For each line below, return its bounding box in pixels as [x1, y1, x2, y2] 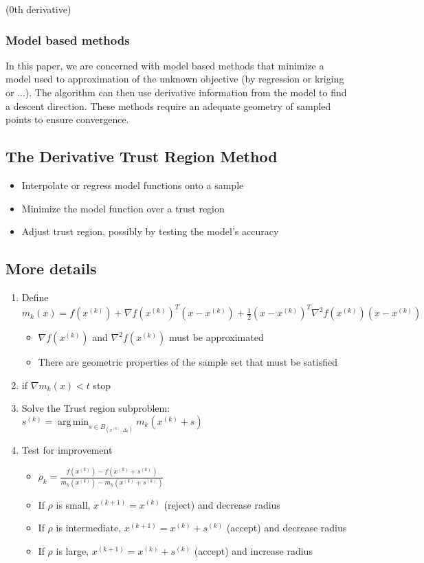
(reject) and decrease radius [164, 497, 280, 511]
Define [21, 289, 49, 304]
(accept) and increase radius [194, 543, 313, 558]
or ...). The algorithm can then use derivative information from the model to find [5, 85, 347, 99]
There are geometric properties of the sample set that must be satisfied [38, 355, 337, 369]
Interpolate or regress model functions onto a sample [21, 177, 244, 192]
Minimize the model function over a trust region [21, 201, 225, 215]
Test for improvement [21, 443, 113, 457]
